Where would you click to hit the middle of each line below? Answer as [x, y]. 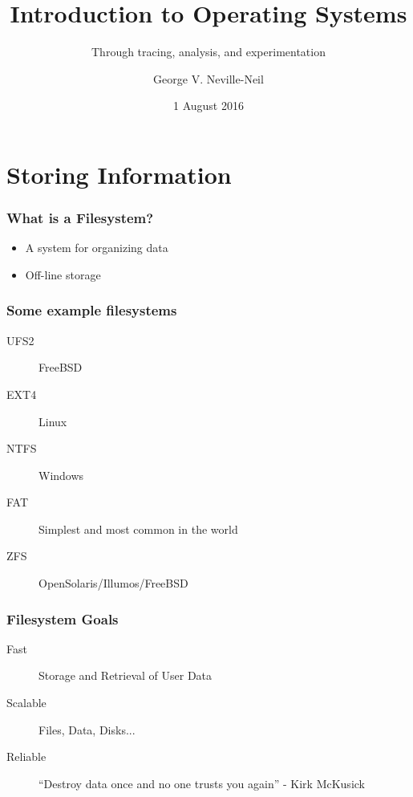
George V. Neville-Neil [209, 78]
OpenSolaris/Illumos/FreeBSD [113, 583]
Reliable [26, 756]
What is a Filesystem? [80, 218]
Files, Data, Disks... [87, 729]
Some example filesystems [92, 310]
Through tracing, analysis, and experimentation [209, 52]
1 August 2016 [209, 106]
